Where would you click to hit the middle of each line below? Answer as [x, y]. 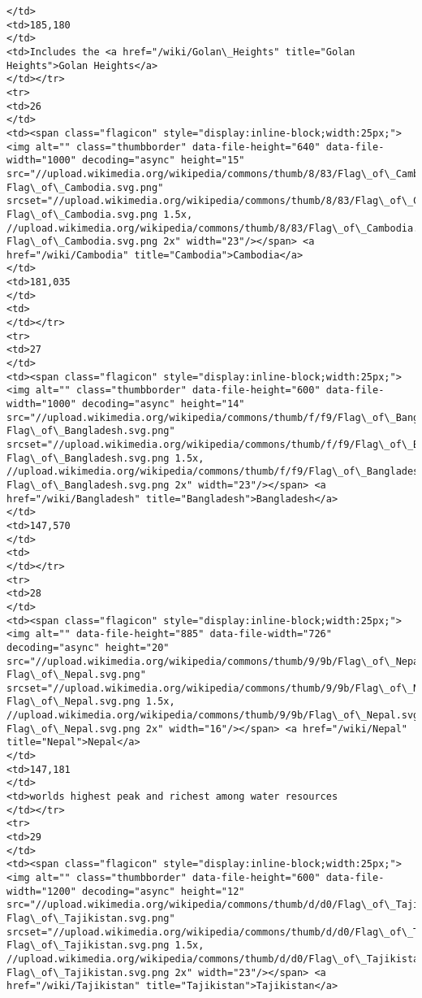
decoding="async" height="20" [88, 647]
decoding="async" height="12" [164, 891]
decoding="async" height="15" [164, 161]
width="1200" [41, 891]
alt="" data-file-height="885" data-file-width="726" [183, 634]
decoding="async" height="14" [164, 404]
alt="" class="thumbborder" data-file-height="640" [178, 147]
